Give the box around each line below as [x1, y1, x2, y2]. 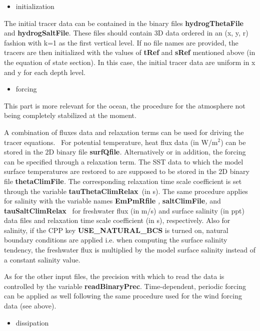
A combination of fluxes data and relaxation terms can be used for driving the [4, 126, 244, 137]
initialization [15, 1, 54, 11]
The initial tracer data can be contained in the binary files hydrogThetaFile [4, 17, 243, 28]
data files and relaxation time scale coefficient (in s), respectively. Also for [4, 215, 230, 225]
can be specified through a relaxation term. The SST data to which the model [4, 156, 243, 166]
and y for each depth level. [4, 66, 85, 77]
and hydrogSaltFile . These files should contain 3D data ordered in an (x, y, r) [4, 27, 248, 38]
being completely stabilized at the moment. [4, 110, 136, 120]
